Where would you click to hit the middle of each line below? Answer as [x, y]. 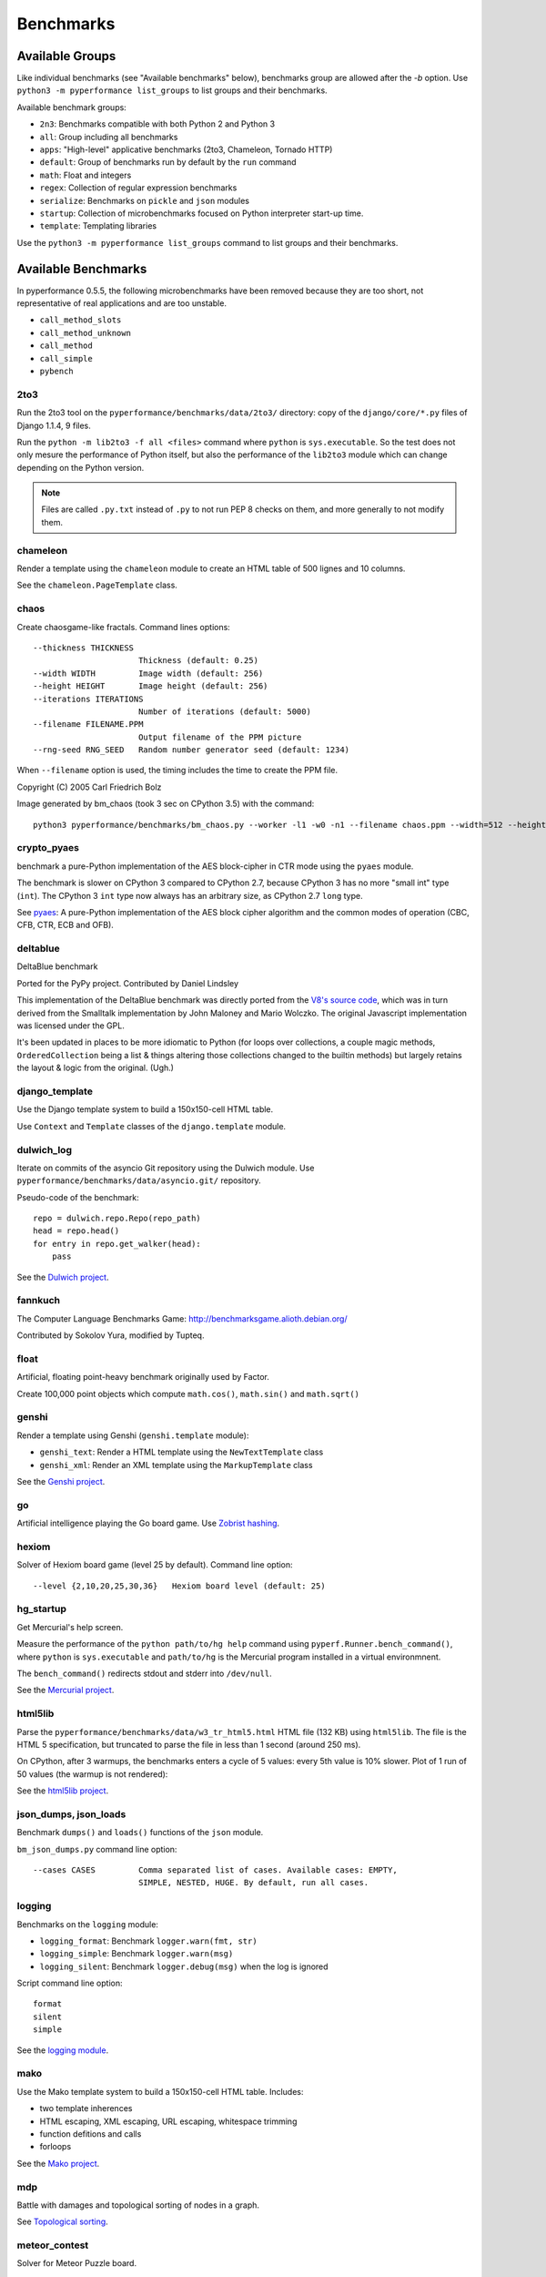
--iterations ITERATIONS [88, 699]
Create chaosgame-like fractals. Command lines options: [124, 627]
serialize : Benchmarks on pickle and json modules [145, 200]
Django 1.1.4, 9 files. [54, 425]
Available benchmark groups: [71, 107]
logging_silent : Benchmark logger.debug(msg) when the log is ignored [184, 1966]
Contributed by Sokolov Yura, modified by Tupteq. [111, 1335]
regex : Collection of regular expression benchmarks [138, 188]
